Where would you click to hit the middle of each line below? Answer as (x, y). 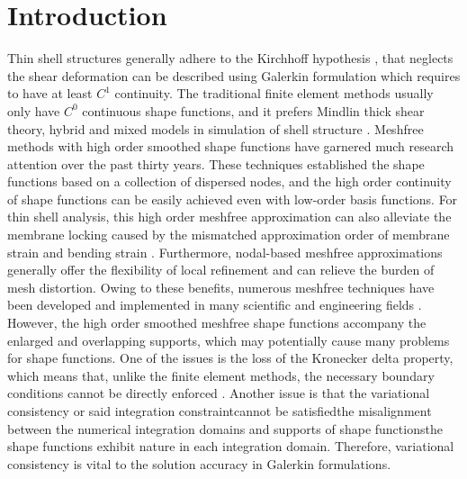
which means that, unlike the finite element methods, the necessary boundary (221, 375)
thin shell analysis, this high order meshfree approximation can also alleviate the (229, 217)
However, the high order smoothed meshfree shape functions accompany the (217, 323)
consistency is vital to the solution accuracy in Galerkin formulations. (199, 463)
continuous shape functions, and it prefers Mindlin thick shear (253, 110)
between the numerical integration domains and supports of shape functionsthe (225, 428)
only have (34, 110)
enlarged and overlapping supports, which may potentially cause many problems (229, 340)
